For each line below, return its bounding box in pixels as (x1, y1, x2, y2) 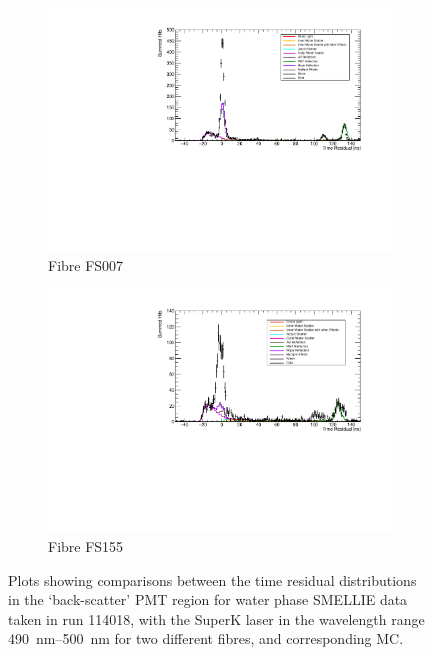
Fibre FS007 (48, 254, 124, 275)
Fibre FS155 (48, 536, 124, 556)
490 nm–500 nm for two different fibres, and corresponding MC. (8, 628, 404, 649)
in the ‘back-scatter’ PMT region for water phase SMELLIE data (8, 589, 408, 610)
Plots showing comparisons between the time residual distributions (8, 569, 417, 590)
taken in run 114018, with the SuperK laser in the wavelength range (8, 608, 425, 629)
